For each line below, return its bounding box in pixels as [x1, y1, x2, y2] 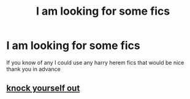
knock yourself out [6, 83, 80, 94]
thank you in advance [6, 65, 61, 73]
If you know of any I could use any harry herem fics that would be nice [6, 59, 184, 66]
